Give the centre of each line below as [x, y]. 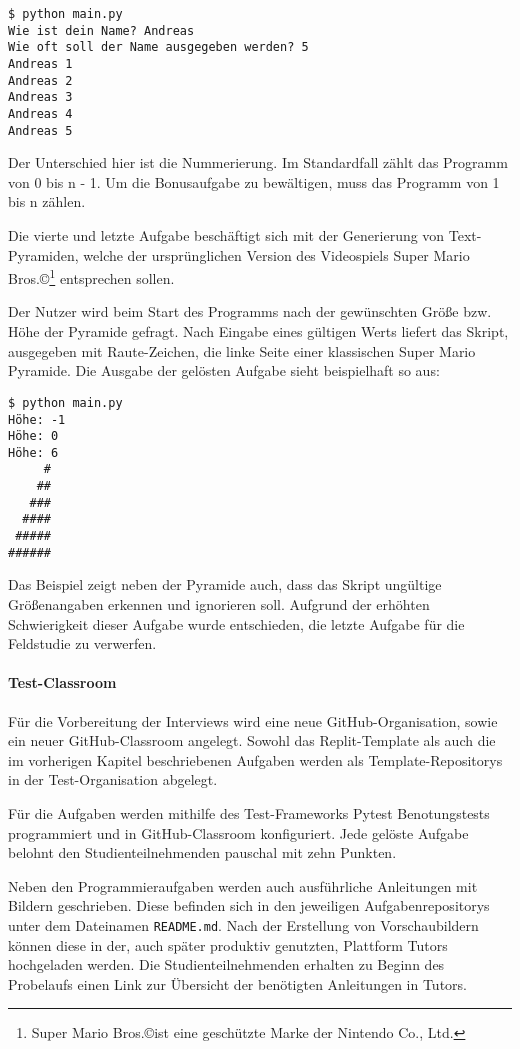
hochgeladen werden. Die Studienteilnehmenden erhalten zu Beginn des [226, 964]
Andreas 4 [40, 113]
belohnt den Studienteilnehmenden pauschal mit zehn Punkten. [202, 852]
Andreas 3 [40, 97]
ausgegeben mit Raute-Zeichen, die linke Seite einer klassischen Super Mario [242, 350]
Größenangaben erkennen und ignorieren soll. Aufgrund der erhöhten [219, 604]
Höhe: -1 [37, 419]
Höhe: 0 [33, 436]
